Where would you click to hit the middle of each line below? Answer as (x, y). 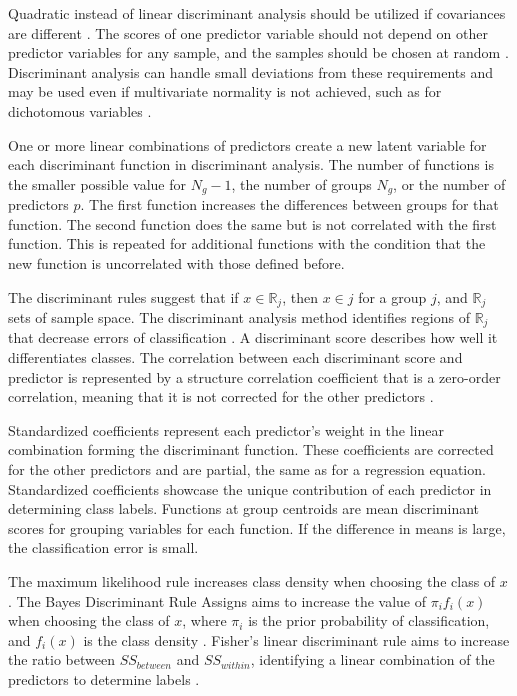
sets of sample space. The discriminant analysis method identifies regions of (239, 317)
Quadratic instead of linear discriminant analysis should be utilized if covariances (257, 13)
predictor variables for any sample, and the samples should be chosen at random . (258, 52)
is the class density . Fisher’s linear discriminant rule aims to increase (296, 639)
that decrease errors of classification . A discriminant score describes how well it (253, 337)
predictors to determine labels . (104, 678)
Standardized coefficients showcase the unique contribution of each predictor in (250, 488)
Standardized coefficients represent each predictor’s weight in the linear (226, 429)
